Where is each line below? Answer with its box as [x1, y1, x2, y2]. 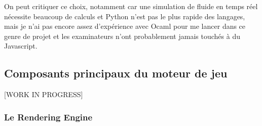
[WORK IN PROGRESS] [4, 89, 83, 100]
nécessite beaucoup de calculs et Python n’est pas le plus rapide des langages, [4, 11, 245, 21]
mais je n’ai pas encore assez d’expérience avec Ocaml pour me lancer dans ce [4, 21, 246, 31]
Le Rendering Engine [4, 110, 93, 123]
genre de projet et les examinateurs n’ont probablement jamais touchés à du [4, 30, 240, 41]
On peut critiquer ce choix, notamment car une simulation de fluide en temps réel [4, 1, 258, 11]
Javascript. [4, 40, 38, 51]
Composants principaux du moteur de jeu [4, 65, 228, 81]
